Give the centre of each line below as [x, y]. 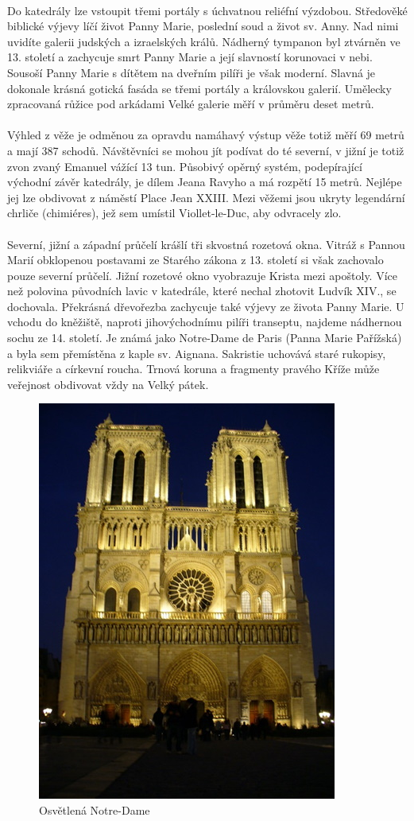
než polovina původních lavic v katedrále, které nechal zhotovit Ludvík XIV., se [202, 291]
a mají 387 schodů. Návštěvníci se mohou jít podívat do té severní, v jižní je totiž [206, 150]
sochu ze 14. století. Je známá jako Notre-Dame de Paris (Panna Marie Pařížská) [205, 338]
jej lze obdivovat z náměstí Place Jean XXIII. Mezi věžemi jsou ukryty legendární [206, 197]
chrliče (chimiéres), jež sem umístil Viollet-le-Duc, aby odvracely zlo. [174, 213]
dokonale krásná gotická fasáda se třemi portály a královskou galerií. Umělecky [199, 88]
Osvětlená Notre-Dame [95, 810]
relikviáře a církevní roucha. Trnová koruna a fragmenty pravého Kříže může [193, 369]
